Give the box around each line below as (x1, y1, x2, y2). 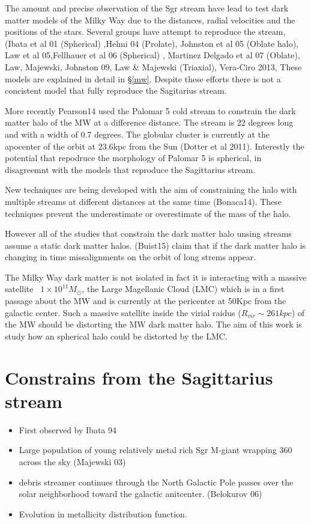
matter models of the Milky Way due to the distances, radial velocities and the (5, 13, 295, 26)
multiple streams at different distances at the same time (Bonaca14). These (5, 195, 282, 207)
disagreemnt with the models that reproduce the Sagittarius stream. (5, 163, 256, 175)
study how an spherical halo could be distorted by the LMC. (5, 329, 228, 342)
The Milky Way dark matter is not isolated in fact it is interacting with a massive (5, 270, 307, 283)
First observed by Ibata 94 (19, 423, 117, 436)
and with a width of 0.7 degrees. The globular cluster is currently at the (5, 127, 270, 140)
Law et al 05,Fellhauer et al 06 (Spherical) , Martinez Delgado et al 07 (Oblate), (5, 49, 300, 61)
